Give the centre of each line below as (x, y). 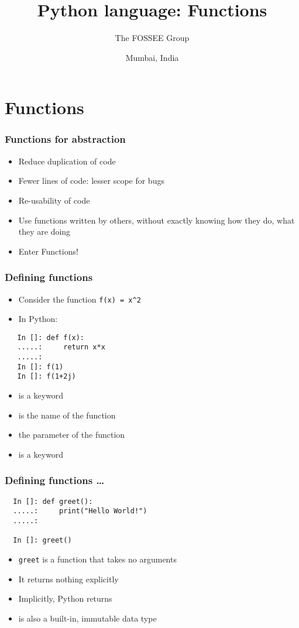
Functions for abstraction (65, 139)
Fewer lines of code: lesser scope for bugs (91, 181)
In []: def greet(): (53, 501)
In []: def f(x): (51, 337)
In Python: (38, 319)
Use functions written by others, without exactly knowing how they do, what (157, 220)
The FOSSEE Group (152, 38)
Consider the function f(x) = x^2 (80, 299)
